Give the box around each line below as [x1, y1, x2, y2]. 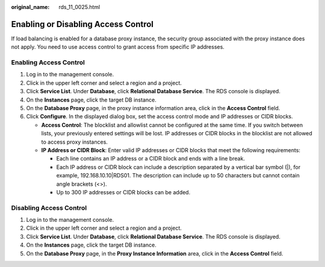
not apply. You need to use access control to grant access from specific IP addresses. [11, 43, 225, 51]
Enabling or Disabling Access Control [11, 19, 153, 29]
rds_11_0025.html [58, 4, 101, 10]
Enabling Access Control [11, 58, 85, 67]
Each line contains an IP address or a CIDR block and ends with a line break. [56, 155, 245, 162]
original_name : [11, 4, 50, 10]
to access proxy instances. [41, 138, 108, 146]
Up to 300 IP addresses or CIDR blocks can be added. [56, 188, 191, 195]
